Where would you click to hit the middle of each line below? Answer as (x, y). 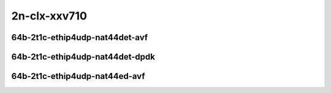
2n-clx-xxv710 (49, 16)
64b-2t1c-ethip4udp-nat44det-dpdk (83, 57)
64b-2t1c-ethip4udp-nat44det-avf (80, 37)
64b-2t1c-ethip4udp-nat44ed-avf (78, 76)
